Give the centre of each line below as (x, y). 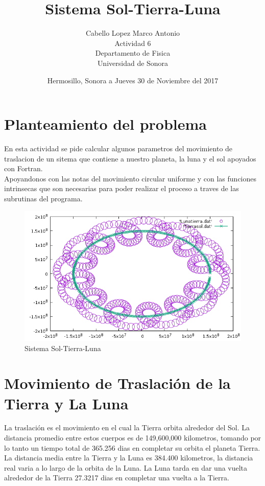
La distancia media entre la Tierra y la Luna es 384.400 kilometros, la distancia (129, 458)
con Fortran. (23, 168)
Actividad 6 (133, 43)
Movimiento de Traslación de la (117, 383)
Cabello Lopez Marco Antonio (133, 33)
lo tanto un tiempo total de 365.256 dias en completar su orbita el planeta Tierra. (132, 447)
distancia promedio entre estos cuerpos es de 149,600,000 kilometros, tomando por (133, 438)
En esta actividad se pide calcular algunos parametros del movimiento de (118, 148)
